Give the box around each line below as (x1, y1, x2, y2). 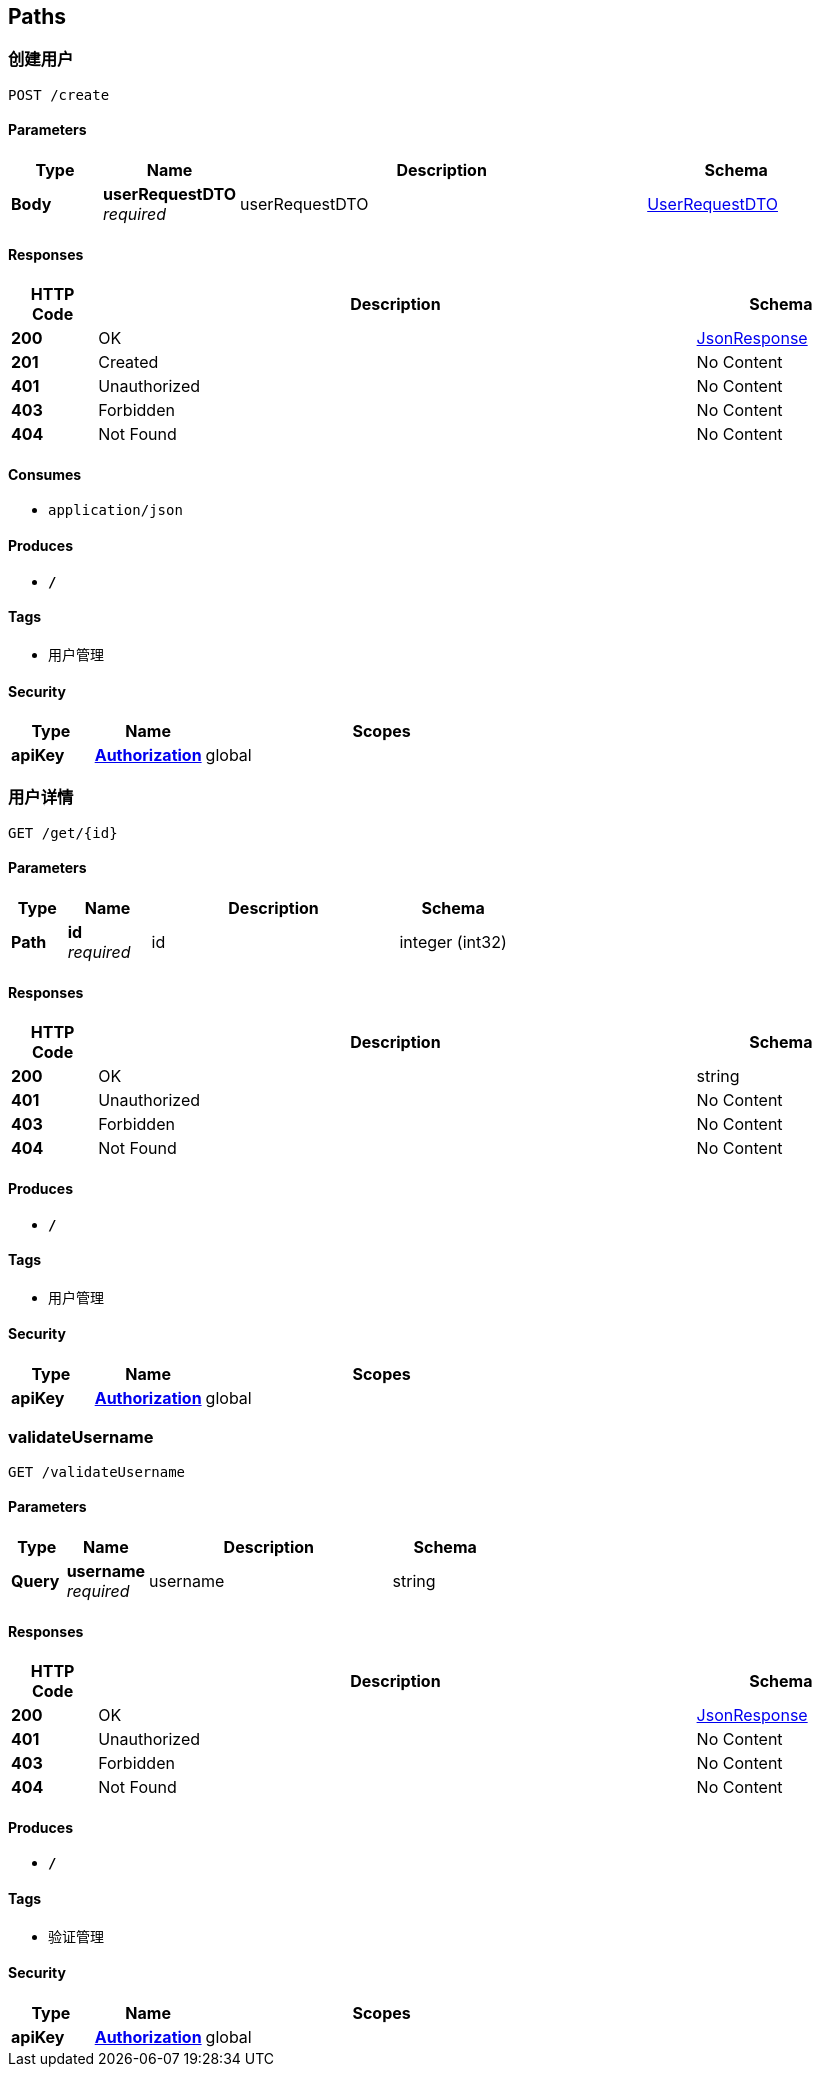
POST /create (8, 86, 110, 103)
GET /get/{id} (8, 824, 118, 841)
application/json (48, 502, 183, 519)
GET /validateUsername (8, 1463, 186, 1480)
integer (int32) (399, 932, 507, 953)
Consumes (8, 465, 82, 483)
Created (98, 352, 159, 373)
